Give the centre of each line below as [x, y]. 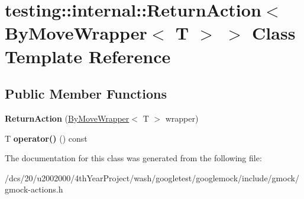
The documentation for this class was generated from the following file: [133, 158]
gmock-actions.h [34, 189]
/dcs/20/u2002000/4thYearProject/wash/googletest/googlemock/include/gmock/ [152, 177]
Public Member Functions [86, 94]
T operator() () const [46, 138]
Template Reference [88, 56]
